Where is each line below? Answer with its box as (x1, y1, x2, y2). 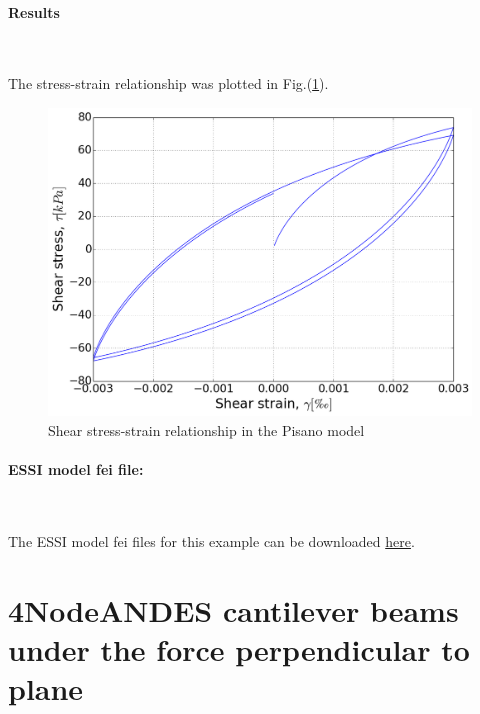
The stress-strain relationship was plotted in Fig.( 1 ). (8, 73, 329, 94)
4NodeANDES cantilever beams (8, 589, 459, 630)
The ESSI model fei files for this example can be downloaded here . (8, 531, 415, 552)
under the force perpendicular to (8, 629, 470, 669)
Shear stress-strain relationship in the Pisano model (48, 420, 365, 441)
